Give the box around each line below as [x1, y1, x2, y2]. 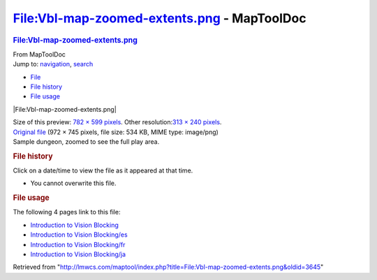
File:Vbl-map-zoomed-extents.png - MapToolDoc [13, 10, 306, 26]
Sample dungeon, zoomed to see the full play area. [13, 137, 160, 146]
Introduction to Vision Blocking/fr [30, 240, 126, 249]
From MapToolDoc [13, 50, 66, 59]
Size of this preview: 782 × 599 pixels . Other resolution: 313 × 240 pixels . [13, 118, 222, 126]
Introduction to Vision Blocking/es [30, 230, 128, 239]
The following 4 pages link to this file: [13, 208, 121, 216]
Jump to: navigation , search [13, 60, 94, 68]
